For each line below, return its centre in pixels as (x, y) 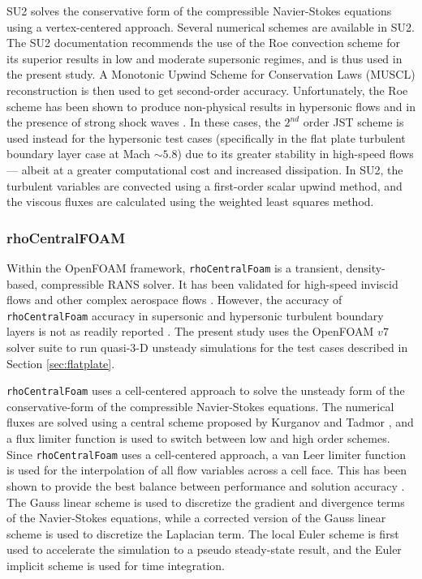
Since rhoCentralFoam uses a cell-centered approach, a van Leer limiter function (206, 454)
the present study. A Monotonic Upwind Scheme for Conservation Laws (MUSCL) (211, 74)
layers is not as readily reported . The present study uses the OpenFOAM (190, 331)
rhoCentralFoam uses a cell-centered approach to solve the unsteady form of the (206, 390)
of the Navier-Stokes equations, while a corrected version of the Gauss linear (196, 518)
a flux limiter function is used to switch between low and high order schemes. (198, 438)
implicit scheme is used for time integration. (116, 565)
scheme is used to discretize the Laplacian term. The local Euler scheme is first (203, 533)
